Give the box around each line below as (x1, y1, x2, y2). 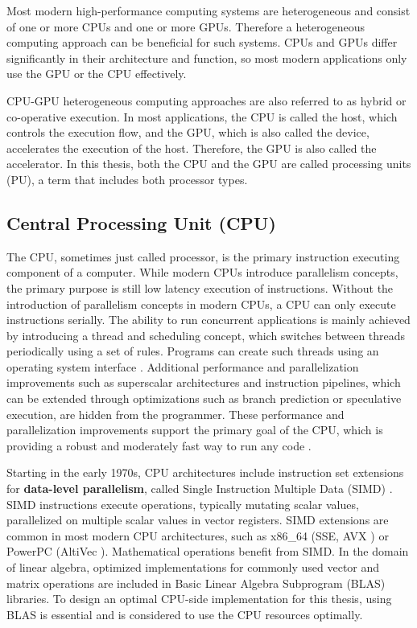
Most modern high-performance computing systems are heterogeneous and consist (6, 2, 411, 18)
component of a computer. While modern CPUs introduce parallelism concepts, (6, 264, 398, 281)
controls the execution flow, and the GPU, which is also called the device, (6, 124, 370, 141)
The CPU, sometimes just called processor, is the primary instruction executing (6, 248, 400, 265)
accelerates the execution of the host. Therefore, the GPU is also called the (6, 139, 377, 156)
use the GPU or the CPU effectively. (6, 65, 187, 82)
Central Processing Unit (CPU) (6, 210, 276, 235)
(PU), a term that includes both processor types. (6, 170, 248, 187)
